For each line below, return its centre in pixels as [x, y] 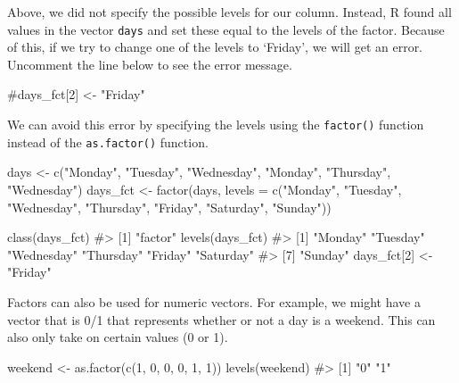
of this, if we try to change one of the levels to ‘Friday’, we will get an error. [215, 47]
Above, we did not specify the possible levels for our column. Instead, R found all [229, 12]
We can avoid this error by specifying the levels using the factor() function [216, 125]
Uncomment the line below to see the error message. [150, 64]
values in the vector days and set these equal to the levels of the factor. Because [226, 29]
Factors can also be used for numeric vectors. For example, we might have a [214, 301]
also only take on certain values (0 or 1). [118, 337]
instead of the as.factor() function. [108, 142]
